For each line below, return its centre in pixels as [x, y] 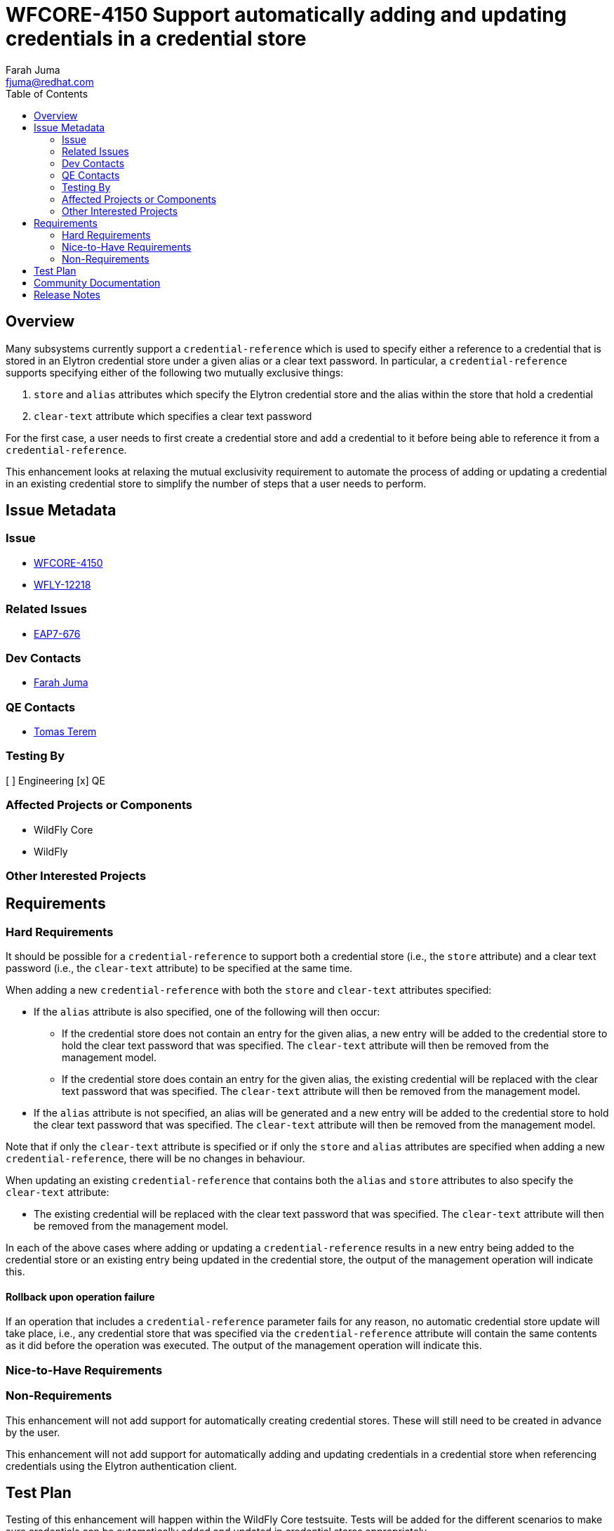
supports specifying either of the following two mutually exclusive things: [175, 372]
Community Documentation [97, 282]
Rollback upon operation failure [80, 1296]
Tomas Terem [65, 732]
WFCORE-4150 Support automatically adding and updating [286, 15]
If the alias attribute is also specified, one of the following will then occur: [207, 1012]
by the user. [33, 1432]
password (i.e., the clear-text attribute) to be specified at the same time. [179, 968]
